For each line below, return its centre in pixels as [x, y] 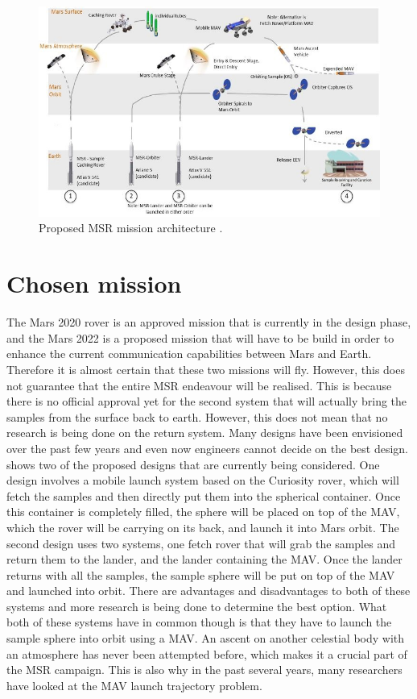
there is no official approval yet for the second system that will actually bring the [207, 401]
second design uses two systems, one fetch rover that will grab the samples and [201, 543]
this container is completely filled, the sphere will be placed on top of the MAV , [203, 512]
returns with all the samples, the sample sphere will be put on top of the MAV [201, 574]
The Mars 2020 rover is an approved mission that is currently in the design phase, [209, 322]
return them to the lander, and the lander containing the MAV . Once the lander [204, 559]
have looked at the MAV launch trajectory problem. [134, 685]
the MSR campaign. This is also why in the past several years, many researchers [204, 670]
